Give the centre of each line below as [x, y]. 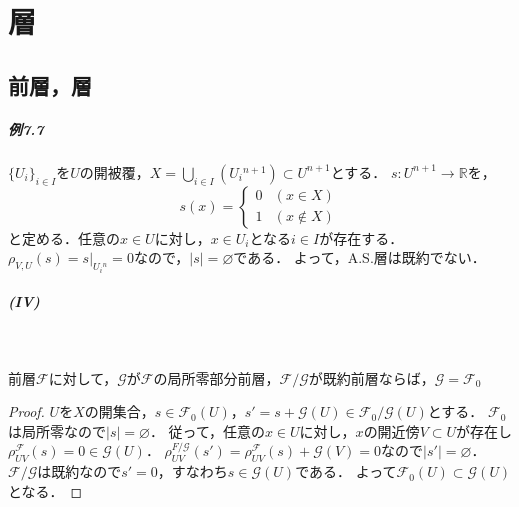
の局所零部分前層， [216, 377]
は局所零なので [57, 430]
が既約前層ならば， [371, 377]
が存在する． [361, 237]
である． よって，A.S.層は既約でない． [359, 257]
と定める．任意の [64, 237]
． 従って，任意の [207, 430]
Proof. [26, 411]
